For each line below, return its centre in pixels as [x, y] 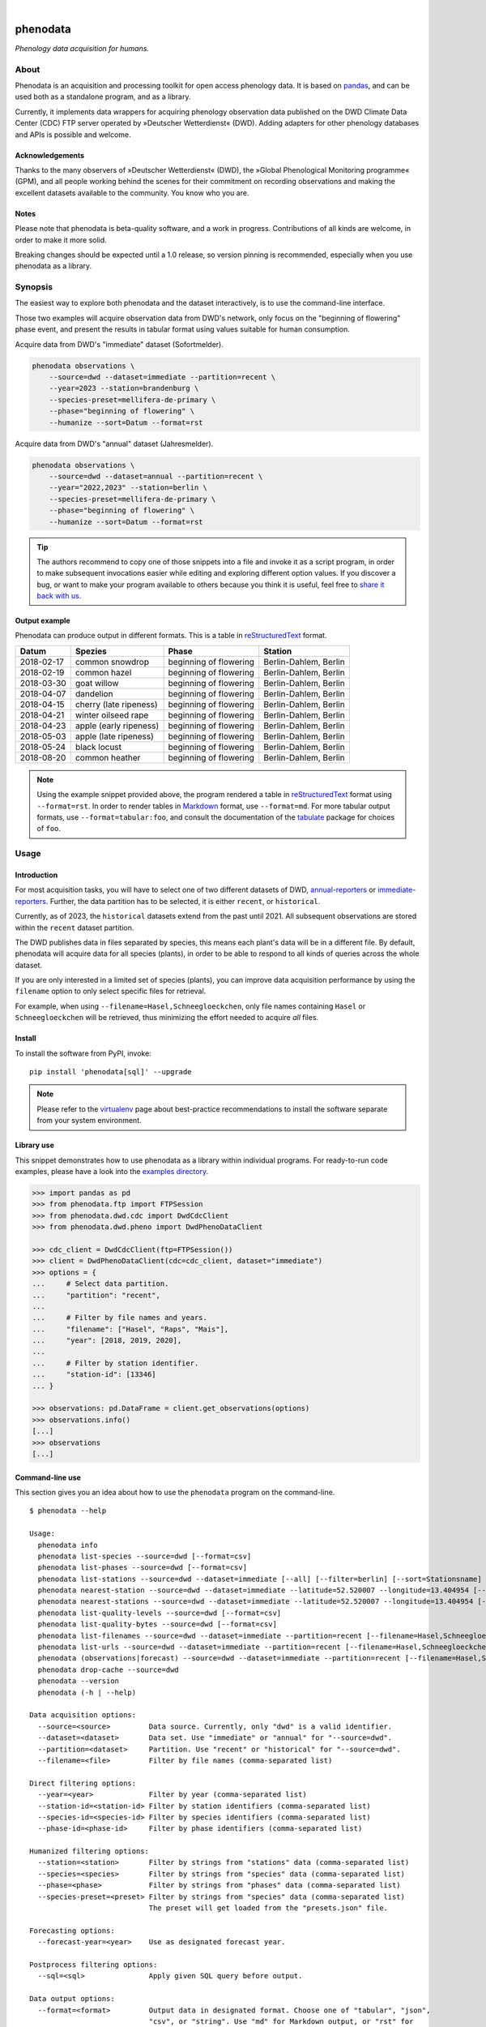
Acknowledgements [50, 155]
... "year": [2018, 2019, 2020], [107, 1341]
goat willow [97, 683]
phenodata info [68, 1545]
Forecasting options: [72, 1931]
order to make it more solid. [61, 240]
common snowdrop [112, 662]
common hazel [103, 672]
